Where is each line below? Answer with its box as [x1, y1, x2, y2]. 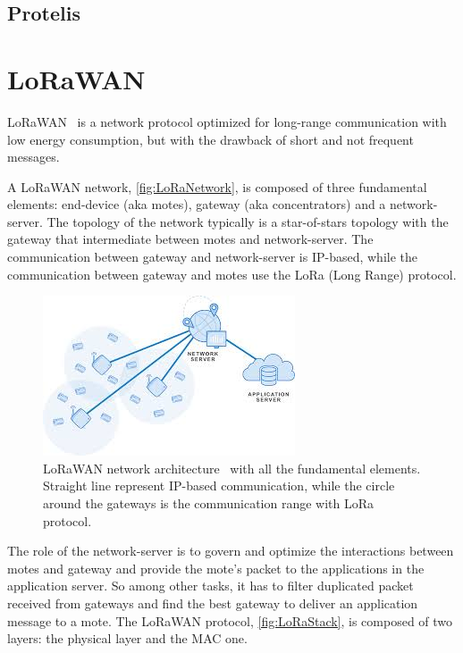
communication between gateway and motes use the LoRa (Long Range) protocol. [7, 264, 457, 283]
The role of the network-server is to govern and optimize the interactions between [7, 541, 454, 560]
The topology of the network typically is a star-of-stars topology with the [46, 212, 449, 230]
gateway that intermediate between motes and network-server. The [7, 230, 374, 248]
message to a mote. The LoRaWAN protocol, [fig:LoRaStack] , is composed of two [7, 611, 453, 630]
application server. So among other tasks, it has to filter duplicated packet [7, 576, 414, 595]
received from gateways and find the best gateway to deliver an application [7, 594, 418, 612]
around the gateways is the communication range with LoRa [43, 494, 375, 513]
